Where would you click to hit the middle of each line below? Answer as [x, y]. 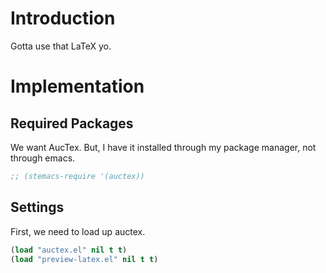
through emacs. [43, 158]
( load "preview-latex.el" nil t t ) [84, 259]
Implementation [77, 86]
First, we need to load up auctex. [78, 231]
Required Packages [72, 123]
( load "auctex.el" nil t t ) [69, 250]
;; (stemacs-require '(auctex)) [77, 176]
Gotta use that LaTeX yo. [61, 46]
